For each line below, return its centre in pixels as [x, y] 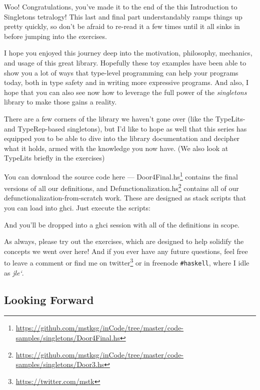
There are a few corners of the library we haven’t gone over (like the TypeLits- [125, 118]
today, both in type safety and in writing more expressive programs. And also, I [126, 82]
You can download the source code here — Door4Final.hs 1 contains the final [121, 175]
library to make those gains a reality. [60, 102]
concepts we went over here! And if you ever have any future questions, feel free [126, 251]
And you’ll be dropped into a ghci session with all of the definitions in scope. [122, 224]
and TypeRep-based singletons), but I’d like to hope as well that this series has [125, 128]
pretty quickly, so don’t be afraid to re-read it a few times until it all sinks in [122, 26]
